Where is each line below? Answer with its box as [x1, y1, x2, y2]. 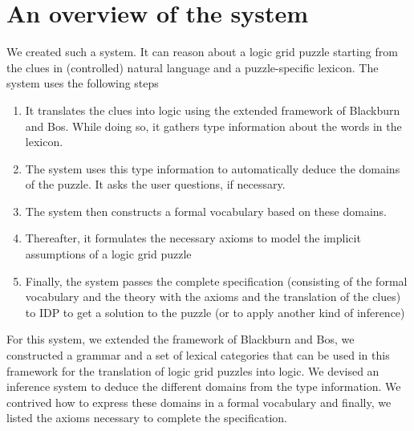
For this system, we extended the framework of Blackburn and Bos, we [6, 331, 355, 348]
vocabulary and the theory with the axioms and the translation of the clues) [25, 288, 401, 305]
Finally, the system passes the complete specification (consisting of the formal [25, 272, 408, 289]
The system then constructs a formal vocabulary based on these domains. [25, 202, 387, 219]
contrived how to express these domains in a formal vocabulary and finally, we [6, 393, 392, 410]
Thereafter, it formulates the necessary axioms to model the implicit [25, 230, 361, 246]
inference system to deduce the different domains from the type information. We [6, 378, 401, 395]
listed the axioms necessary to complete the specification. [6, 409, 287, 426]
